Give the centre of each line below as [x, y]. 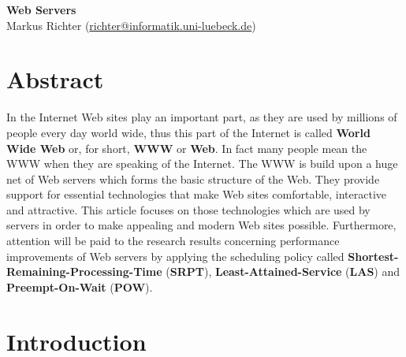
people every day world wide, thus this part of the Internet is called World [188, 132]
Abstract [55, 79]
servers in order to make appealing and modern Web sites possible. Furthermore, [201, 225]
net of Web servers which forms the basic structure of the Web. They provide [193, 178]
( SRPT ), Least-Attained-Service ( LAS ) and [283, 271]
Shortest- [373, 256]
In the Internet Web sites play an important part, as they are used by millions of [202, 117]
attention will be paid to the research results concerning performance [173, 241]
